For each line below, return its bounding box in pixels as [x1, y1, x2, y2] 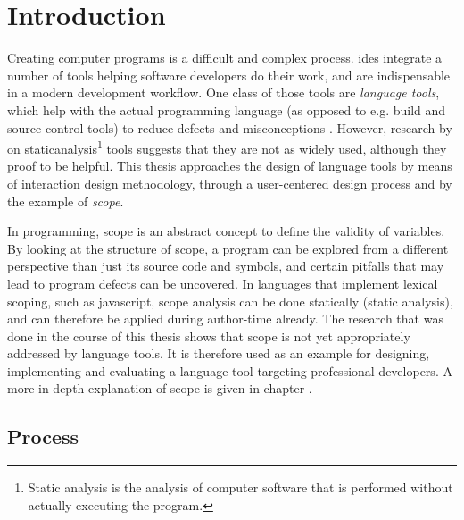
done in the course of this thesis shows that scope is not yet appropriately [7, 326, 410, 345]
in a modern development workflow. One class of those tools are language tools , [7, 83, 440, 102]
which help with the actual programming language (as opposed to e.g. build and [7, 100, 446, 119]
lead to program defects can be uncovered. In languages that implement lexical [7, 273, 438, 292]
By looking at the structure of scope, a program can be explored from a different [7, 239, 449, 257]
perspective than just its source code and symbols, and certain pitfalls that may [7, 256, 444, 275]
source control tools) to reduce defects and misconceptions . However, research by [7, 118, 452, 137]
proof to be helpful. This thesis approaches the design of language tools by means [7, 156, 452, 175]
